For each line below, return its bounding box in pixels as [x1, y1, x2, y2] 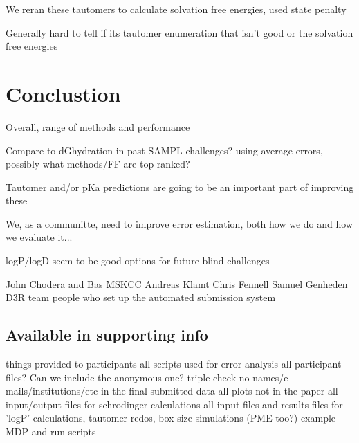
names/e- [252, 370, 292, 384]
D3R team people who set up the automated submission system [6, 290, 276, 305]
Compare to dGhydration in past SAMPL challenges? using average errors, [6, 143, 323, 157]
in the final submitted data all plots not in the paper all [100, 383, 338, 398]
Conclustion [6, 79, 121, 107]
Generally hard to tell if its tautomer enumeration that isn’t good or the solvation [6, 25, 353, 39]
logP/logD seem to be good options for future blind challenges [6, 253, 270, 268]
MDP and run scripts [6, 424, 96, 439]
